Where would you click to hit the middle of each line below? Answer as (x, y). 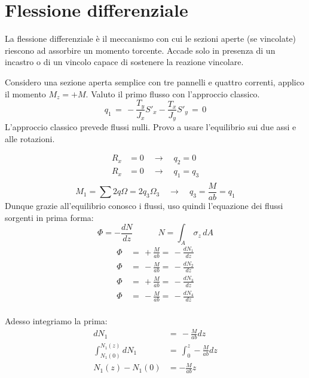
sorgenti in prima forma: (49, 217)
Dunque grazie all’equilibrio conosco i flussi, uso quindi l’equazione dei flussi (144, 205)
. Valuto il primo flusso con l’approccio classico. (173, 93)
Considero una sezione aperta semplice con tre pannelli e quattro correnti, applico (154, 82)
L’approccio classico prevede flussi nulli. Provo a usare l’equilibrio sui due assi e (151, 127)
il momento (25, 93)
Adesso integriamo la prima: (56, 321)
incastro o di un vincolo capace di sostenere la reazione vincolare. (124, 62)
